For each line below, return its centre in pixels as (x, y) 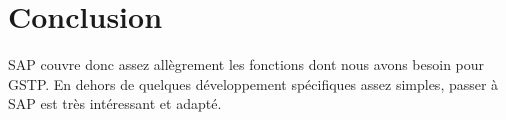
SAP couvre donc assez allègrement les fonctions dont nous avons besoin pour (246, 64)
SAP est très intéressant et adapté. (115, 103)
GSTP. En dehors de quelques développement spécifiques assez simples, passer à (253, 83)
